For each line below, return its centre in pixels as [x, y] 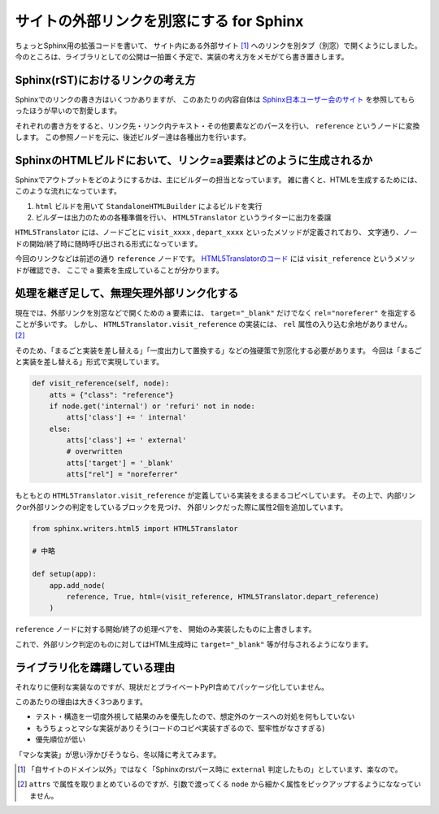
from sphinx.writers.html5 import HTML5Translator [135, 528]
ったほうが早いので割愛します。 [68, 111]
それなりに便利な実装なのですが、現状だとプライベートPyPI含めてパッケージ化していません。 [172, 686]
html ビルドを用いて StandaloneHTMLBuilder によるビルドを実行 [149, 206]
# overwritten [94, 452]
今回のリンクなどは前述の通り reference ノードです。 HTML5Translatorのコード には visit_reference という [204, 259]
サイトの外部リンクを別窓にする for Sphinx [159, 21]
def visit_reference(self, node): [101, 383]
